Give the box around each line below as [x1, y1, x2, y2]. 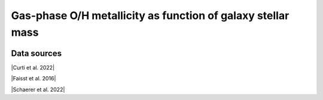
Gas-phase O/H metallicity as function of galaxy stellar [11, 9, 290, 22]
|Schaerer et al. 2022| [11, 86, 65, 93]
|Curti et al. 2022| [11, 64, 55, 71]
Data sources [11, 48, 62, 58]
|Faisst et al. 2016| [11, 75, 56, 82]
